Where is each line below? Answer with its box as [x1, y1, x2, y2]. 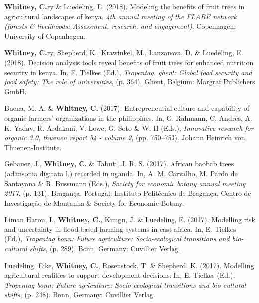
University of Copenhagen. [4, 30, 86, 41]
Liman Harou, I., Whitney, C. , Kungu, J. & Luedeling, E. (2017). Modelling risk [4, 214, 256, 225]
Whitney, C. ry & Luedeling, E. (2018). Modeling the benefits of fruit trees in [4, 1, 245, 11]
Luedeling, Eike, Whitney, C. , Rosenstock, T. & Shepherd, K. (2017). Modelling [4, 260, 254, 270]
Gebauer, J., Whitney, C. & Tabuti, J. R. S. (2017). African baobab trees [4, 158, 234, 169]
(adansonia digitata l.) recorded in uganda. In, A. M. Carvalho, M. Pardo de [4, 168, 238, 178]
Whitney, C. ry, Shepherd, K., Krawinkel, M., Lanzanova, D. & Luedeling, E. [4, 47, 243, 58]
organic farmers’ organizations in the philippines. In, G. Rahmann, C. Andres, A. [4, 112, 252, 123]
